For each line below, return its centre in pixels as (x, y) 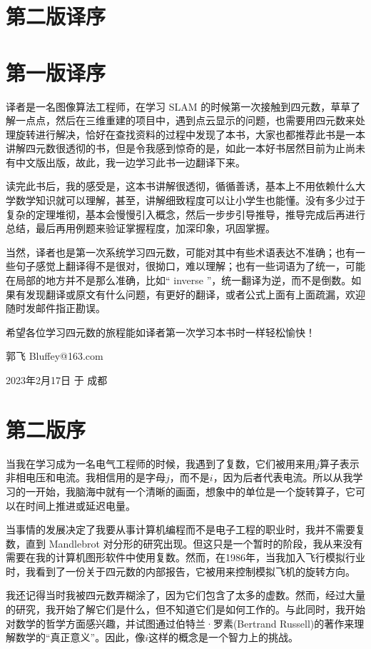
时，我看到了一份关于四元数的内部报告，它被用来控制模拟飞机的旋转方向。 (181, 571)
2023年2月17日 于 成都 (57, 380)
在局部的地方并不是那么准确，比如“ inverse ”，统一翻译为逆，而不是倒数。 (179, 280)
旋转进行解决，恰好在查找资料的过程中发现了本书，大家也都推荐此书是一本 (190, 134)
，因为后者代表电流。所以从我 (283, 477)
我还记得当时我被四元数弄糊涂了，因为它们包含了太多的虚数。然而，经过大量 (185, 595)
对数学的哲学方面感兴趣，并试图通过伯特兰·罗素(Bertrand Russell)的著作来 (180, 623)
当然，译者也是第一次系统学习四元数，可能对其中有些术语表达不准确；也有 (181, 252)
